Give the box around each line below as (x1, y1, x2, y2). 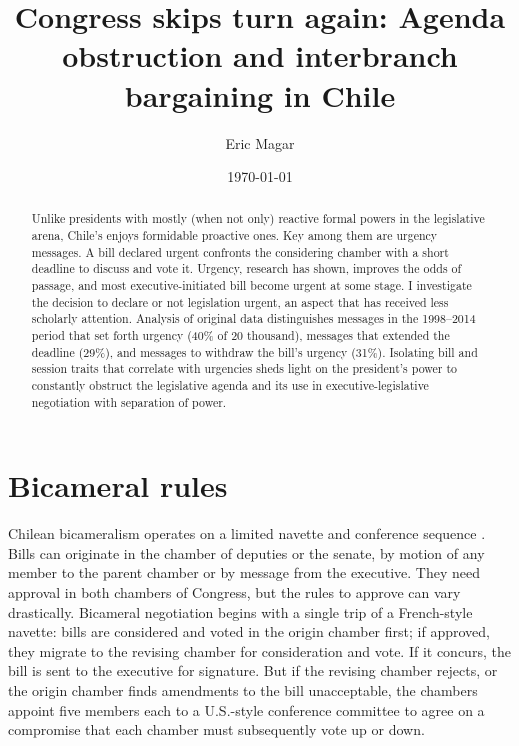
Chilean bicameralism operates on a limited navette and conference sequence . (8, 523, 486, 544)
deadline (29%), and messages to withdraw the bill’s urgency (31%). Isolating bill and (31, 343, 478, 360)
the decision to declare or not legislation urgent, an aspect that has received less (31, 293, 449, 310)
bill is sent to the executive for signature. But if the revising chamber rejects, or (8, 660, 498, 681)
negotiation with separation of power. (31, 393, 227, 410)
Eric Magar (225, 132, 295, 153)
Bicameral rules (8, 465, 228, 506)
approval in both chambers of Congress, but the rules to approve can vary (8, 582, 461, 603)
